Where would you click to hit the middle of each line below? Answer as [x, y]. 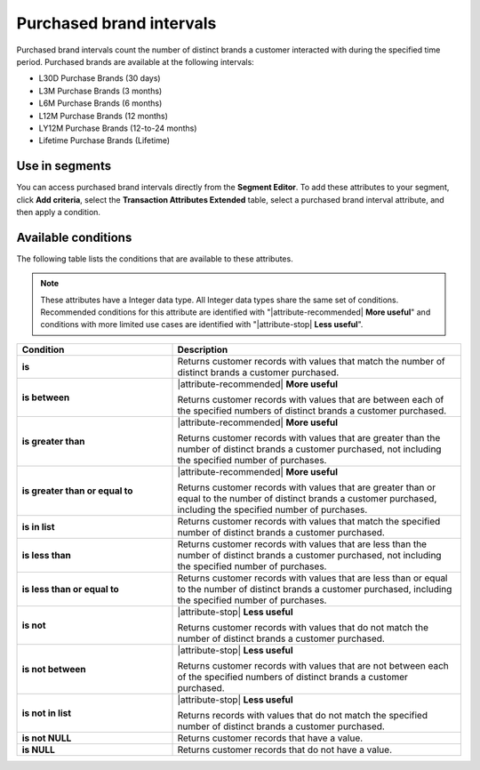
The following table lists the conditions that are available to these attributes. [155, 259]
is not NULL [47, 738]
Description [203, 349]
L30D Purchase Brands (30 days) [100, 78]
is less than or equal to [70, 589]
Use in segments [64, 166]
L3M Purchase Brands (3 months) [100, 91]
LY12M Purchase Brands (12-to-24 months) [118, 128]
